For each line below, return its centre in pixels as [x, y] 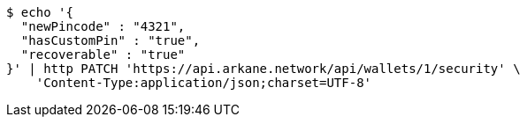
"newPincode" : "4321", [103, 26]
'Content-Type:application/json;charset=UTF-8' [204, 83]
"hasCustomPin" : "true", [111, 40]
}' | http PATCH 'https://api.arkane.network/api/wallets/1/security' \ [263, 69]
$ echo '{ [40, 12]
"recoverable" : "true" [103, 55]
